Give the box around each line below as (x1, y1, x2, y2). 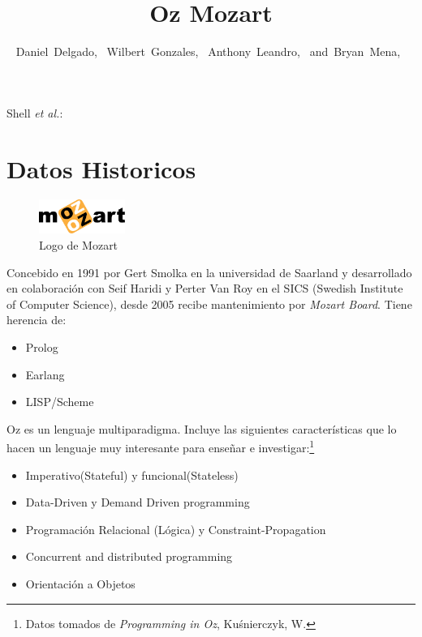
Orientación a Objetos (25, 575, 136, 592)
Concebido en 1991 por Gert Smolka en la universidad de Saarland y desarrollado (6, 263, 412, 280)
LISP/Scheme (25, 393, 94, 410)
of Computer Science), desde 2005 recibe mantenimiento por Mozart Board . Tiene (6, 295, 412, 312)
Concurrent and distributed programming (25, 548, 233, 565)
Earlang (25, 366, 65, 383)
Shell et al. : (6, 104, 63, 121)
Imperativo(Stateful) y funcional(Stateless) (25, 466, 239, 483)
